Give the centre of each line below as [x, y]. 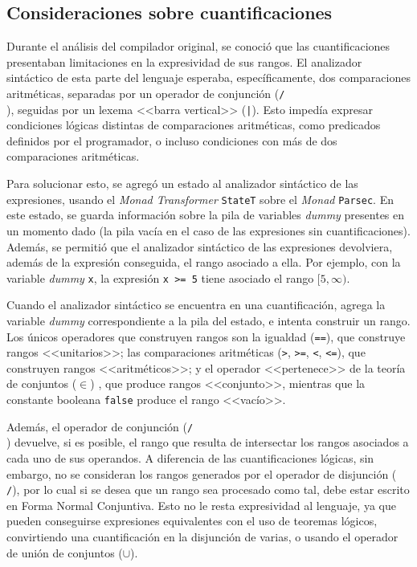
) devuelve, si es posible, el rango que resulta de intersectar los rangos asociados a [208, 442]
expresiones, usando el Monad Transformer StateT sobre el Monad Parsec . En [200, 199]
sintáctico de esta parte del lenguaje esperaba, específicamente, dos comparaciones [208, 78]
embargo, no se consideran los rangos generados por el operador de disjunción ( [202, 473]
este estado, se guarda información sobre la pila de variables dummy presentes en [206, 215]
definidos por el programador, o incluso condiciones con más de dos [172, 140]
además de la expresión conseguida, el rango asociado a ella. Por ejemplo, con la [204, 262]
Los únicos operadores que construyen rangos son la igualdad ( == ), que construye [206, 336]
